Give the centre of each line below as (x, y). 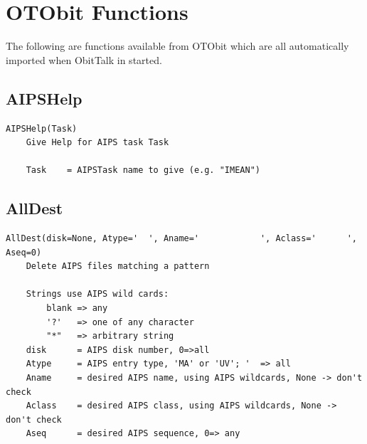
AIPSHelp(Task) (42, 128)
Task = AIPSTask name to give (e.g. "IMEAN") (143, 170)
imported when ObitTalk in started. (84, 59)
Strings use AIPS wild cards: (97, 294)
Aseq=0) (24, 252)
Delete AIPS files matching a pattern (118, 266)
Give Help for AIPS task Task (97, 143)
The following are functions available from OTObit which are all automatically (177, 46)
